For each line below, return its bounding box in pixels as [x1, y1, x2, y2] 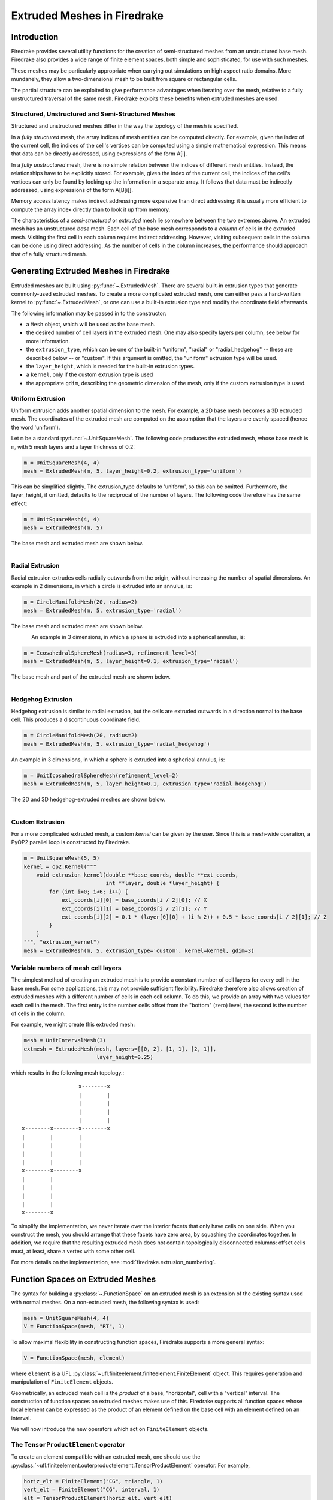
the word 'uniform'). [11, 424, 60, 431]
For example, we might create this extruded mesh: [11, 1021, 135, 1028]
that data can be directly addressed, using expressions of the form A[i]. [11, 150, 187, 157]
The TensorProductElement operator [11, 1440, 126, 1448]
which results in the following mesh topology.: [11, 1069, 125, 1076]
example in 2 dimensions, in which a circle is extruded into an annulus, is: [11, 583, 192, 590]
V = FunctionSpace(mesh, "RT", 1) [23, 1323, 125, 1330]
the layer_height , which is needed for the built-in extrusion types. [26, 363, 195, 370]
